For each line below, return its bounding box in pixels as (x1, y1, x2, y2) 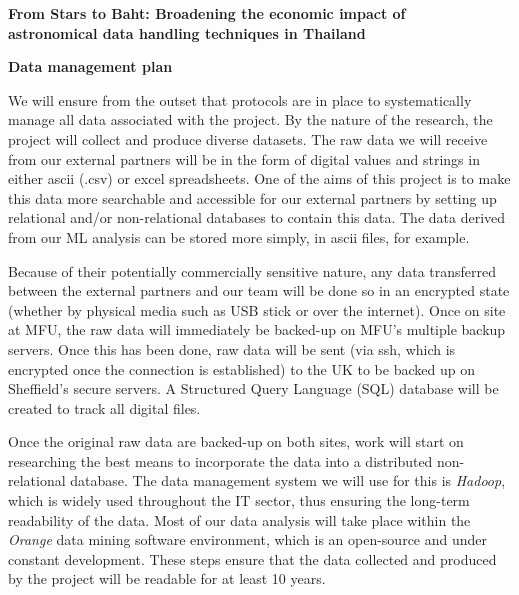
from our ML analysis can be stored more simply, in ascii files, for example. (8, 226, 470, 247)
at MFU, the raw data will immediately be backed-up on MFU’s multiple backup (8, 319, 506, 340)
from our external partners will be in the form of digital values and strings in (8, 148, 480, 169)
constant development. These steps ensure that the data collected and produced (8, 548, 497, 569)
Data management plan (8, 56, 173, 77)
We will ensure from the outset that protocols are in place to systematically (8, 89, 472, 110)
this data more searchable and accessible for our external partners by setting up (8, 187, 497, 208)
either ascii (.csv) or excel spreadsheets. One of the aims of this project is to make (8, 168, 511, 189)
